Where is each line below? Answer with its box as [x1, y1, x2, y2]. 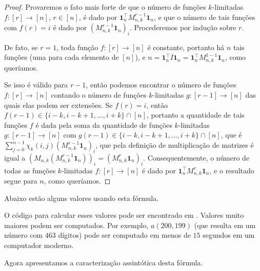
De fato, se [4, 41, 38, 52]
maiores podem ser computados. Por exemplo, [4, 219, 149, 230]
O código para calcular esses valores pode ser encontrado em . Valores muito [4, 210, 244, 220]
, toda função [56, 41, 98, 52]
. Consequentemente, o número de [143, 152, 250, 163]
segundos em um [203, 230, 255, 240]
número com [4, 230, 43, 240]
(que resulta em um [194, 219, 256, 230]
